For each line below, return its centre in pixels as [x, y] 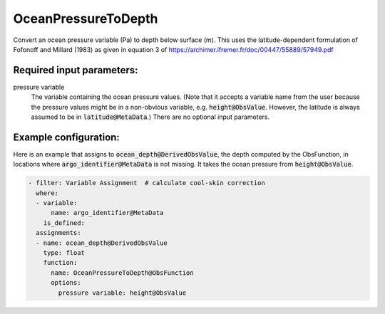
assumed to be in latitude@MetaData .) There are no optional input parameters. [150, 117]
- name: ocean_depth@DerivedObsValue [102, 243]
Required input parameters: [76, 70]
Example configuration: [67, 137]
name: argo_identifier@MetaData [107, 213]
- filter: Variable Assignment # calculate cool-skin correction [147, 183]
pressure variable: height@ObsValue [122, 293]
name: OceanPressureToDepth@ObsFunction [122, 273]
